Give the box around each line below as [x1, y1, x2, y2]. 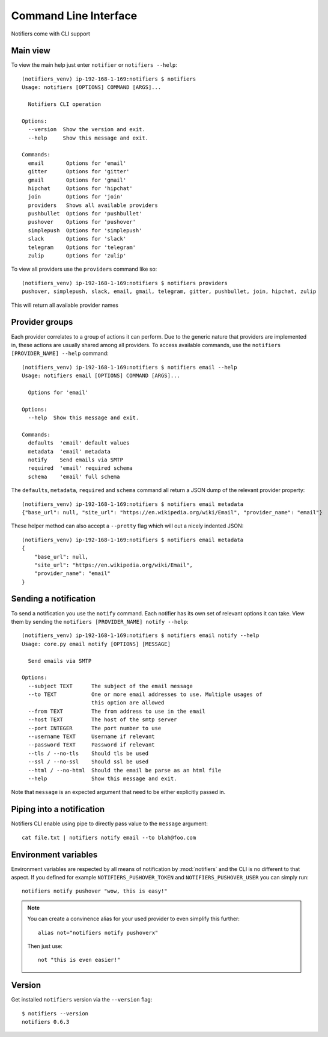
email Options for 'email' [28, 159, 127, 167]
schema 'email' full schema [28, 473, 120, 480]
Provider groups [11, 317, 73, 327]
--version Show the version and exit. [28, 126, 145, 133]
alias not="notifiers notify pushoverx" [38, 929, 159, 936]
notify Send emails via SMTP [28, 456, 123, 463]
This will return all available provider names [11, 301, 118, 309]
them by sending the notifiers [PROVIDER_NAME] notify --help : [11, 618, 189, 625]
